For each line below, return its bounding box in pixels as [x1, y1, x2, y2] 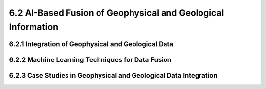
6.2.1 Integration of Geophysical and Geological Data [9, 40, 174, 48]
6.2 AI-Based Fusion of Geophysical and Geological [9, 7, 224, 18]
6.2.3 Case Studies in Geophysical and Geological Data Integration [9, 71, 218, 80]
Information [9, 21, 59, 32]
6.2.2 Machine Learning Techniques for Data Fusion [9, 56, 172, 64]
